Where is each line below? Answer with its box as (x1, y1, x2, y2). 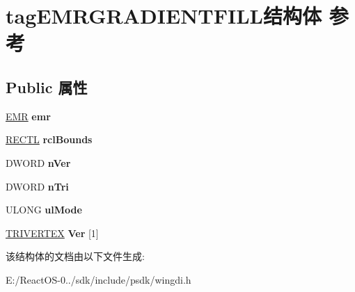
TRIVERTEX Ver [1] (6, 225, 99, 240)
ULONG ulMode (6, 202, 82, 217)
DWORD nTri (6, 179, 69, 193)
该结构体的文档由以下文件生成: (6, 249, 145, 263)
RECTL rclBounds (6, 132, 93, 147)
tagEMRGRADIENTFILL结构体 (6, 1, 322, 30)
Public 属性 (6, 76, 88, 97)
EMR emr (6, 108, 51, 123)
